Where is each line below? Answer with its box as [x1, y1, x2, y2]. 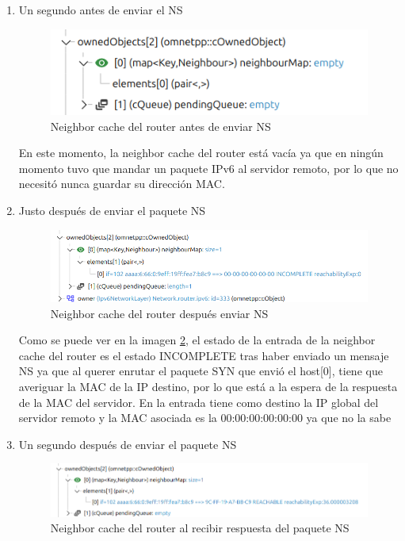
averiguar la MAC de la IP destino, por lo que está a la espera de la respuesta [18, 378, 398, 395]
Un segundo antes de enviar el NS [18, 2, 183, 17]
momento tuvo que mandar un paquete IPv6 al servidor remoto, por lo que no [18, 159, 399, 176]
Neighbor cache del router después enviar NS [50, 305, 269, 321]
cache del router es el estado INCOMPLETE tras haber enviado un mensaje [18, 347, 389, 363]
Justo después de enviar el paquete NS [18, 201, 206, 218]
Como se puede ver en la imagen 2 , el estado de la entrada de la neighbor [18, 332, 376, 348]
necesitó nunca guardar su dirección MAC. [18, 175, 225, 192]
